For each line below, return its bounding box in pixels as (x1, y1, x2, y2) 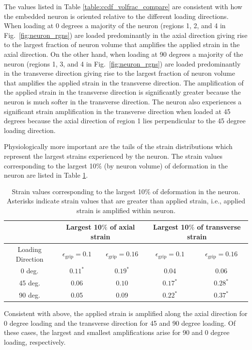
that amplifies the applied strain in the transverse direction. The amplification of (4, 77, 244, 87)
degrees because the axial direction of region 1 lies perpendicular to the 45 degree (4, 116, 246, 126)
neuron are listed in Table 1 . (4, 170, 88, 180)
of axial (110, 222, 135, 232)
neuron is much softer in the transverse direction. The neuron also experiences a (4, 96, 242, 106)
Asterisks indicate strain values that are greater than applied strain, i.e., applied (7, 196, 245, 206)
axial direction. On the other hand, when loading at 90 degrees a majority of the (4, 49, 243, 59)
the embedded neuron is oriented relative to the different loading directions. (4, 11, 229, 21)
